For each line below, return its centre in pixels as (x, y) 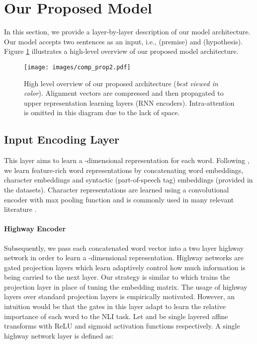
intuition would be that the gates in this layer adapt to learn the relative (115, 306)
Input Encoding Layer (62, 139)
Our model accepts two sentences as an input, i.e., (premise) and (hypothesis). (124, 41)
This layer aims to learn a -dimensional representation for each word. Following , (127, 160)
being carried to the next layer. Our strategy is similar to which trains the (117, 277)
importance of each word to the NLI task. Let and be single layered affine (116, 316)
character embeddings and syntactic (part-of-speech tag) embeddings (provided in (128, 180)
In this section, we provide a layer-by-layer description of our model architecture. (127, 32)
